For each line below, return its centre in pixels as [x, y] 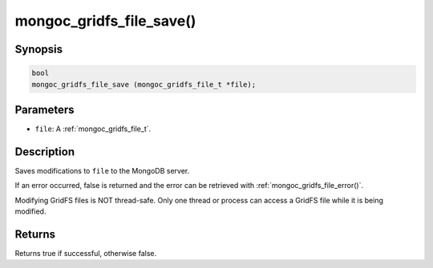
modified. [30, 211]
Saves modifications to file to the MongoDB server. [102, 170]
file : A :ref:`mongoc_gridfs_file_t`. [93, 129]
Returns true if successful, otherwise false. [86, 254]
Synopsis [39, 49]
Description [45, 152]
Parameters [45, 109]
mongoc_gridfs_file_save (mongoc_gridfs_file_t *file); [144, 84]
